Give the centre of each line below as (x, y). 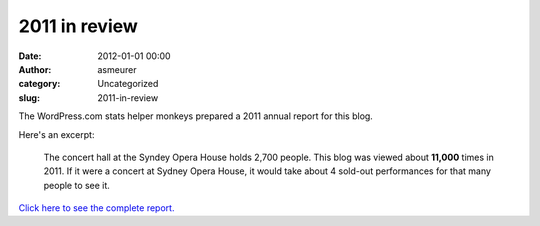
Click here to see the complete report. (96, 208)
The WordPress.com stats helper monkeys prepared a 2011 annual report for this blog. (196, 116)
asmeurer (117, 69)
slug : (29, 97)
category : (39, 84)
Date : (30, 56)
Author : (35, 69)
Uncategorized (128, 84)
